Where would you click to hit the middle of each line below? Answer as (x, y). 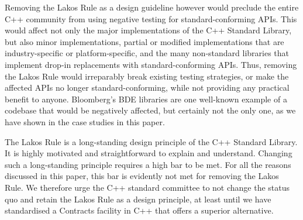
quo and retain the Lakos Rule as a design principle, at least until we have (138, 199)
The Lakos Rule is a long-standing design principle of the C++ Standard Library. (151, 141)
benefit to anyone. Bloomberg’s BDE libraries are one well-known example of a (146, 99)
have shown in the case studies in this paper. (85, 121)
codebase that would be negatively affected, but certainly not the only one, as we (150, 110)
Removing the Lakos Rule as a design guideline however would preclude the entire (152, 7)
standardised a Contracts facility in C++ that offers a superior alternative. (139, 210)
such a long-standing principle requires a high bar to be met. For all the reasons (148, 164)
